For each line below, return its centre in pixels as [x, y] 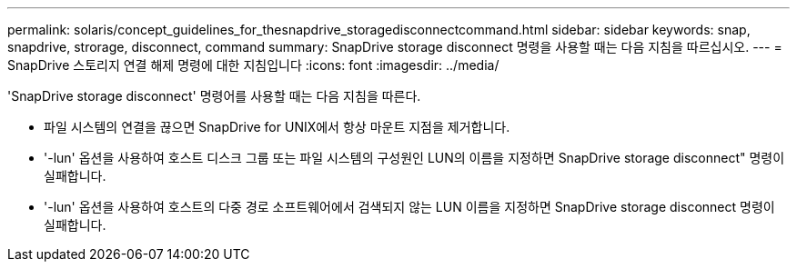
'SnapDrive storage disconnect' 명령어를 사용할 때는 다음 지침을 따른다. [214, 96]
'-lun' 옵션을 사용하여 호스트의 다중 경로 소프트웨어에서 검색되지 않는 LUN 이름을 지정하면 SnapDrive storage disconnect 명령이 [409, 207]
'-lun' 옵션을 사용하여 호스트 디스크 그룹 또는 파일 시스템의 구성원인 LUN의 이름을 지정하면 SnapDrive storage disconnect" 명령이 [414, 158]
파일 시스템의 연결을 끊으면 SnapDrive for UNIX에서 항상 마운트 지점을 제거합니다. [277, 127]
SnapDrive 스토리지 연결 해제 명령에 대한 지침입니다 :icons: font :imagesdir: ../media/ [253, 65]
